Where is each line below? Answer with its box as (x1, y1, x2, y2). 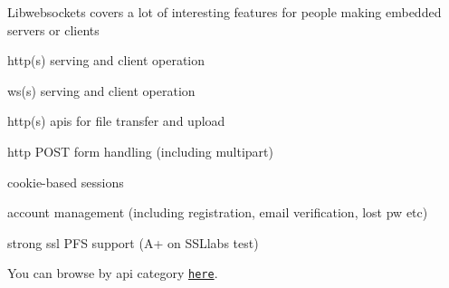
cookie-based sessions (7, 172, 124, 191)
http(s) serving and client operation (7, 51, 205, 70)
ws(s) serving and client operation (7, 81, 196, 100)
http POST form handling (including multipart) (7, 141, 273, 160)
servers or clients (7, 20, 100, 39)
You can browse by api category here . (7, 264, 218, 283)
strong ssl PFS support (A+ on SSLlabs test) (7, 233, 259, 252)
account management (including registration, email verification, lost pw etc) (7, 203, 428, 222)
